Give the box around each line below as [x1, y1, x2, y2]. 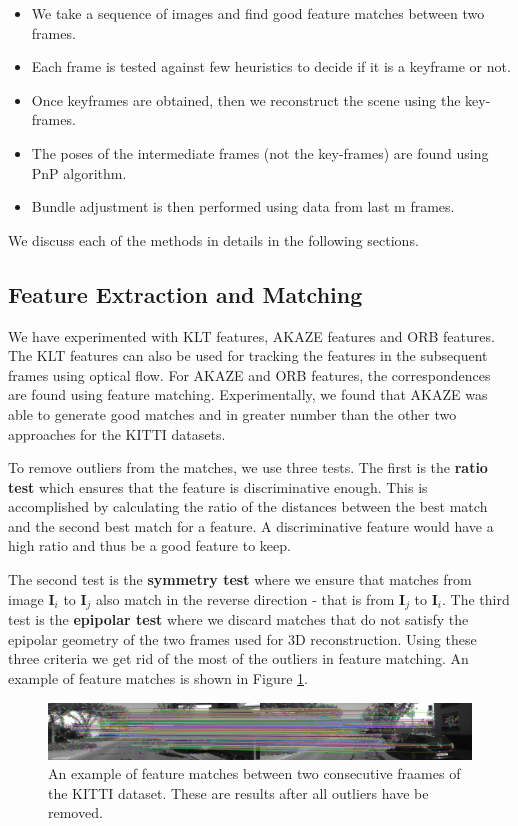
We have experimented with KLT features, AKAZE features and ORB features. [8, 325, 495, 346]
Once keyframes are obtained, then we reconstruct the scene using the [31, 89, 461, 110]
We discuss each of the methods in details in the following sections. [8, 229, 419, 250]
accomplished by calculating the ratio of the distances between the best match [8, 496, 488, 517]
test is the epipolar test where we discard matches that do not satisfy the [8, 609, 469, 630]
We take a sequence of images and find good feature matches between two [31, 3, 485, 23]
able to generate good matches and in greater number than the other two [8, 403, 457, 424]
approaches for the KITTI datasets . [8, 423, 226, 444]
